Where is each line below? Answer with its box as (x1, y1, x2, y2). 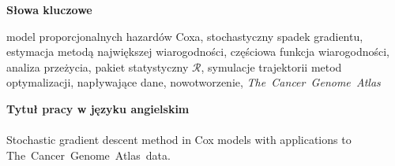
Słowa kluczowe (6, 2, 92, 17)
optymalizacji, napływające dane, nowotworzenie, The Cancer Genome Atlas (6, 74, 381, 90)
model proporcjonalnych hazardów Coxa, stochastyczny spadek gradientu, (6, 28, 363, 44)
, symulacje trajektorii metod (201, 58, 342, 75)
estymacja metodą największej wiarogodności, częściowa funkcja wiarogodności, (6, 43, 389, 60)
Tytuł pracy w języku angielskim (6, 100, 190, 116)
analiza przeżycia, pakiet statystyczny (6, 58, 189, 75)
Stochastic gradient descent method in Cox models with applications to (6, 131, 352, 148)
